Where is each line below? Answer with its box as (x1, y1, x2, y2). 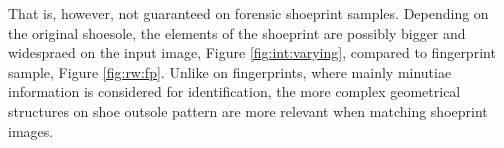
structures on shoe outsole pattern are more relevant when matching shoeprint (8, 100, 488, 121)
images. (8, 120, 54, 141)
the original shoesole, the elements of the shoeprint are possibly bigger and (8, 22, 466, 43)
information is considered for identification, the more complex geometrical (8, 81, 461, 102)
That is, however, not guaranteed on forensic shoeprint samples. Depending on (8, 3, 489, 23)
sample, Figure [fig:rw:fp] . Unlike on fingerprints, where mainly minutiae (8, 61, 452, 82)
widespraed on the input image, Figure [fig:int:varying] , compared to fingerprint (8, 42, 496, 63)
